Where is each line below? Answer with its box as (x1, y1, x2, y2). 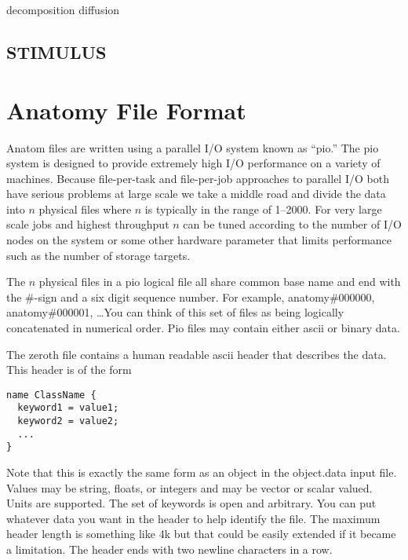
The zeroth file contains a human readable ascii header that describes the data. (6, 346, 387, 362)
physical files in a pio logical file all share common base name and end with (38, 273, 401, 290)
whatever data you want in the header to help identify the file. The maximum (6, 510, 381, 526)
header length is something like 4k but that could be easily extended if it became (6, 525, 396, 542)
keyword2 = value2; (17, 415, 119, 427)
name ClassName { (6, 389, 97, 401)
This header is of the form (6, 361, 132, 378)
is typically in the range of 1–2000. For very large (144, 200, 382, 217)
